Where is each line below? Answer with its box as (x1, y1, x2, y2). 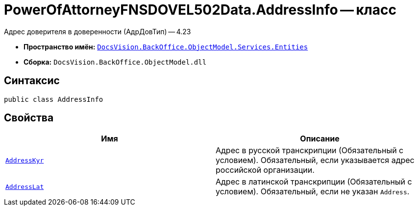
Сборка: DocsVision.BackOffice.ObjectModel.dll (24, 57, 207, 66)
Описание (300, 134, 340, 144)
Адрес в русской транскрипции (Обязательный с (216, 145, 404, 156)
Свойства (4, 112, 54, 124)
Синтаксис (4, 74, 60, 87)
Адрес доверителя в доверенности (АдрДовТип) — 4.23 (4, 27, 191, 36)
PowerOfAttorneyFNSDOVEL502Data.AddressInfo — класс (4, 1, 396, 18)
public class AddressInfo (4, 95, 103, 103)
